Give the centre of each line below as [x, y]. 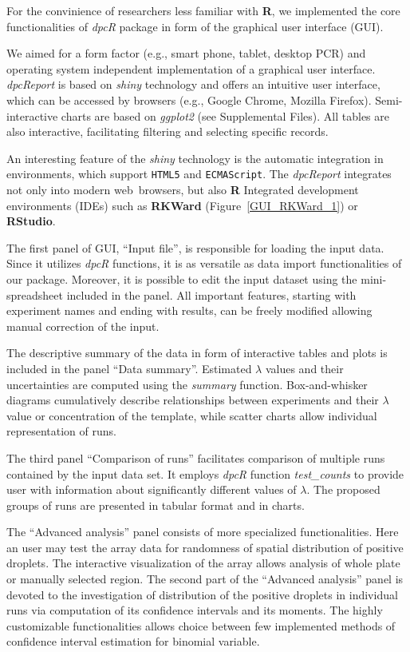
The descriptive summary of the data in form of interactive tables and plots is [197, 353]
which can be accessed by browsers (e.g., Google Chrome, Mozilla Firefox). [189, 99]
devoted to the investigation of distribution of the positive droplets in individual [202, 594]
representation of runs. [61, 431]
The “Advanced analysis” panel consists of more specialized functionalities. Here [203, 532]
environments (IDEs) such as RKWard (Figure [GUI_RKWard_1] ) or [182, 205]
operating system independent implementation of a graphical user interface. [191, 68]
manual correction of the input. [83, 326]
